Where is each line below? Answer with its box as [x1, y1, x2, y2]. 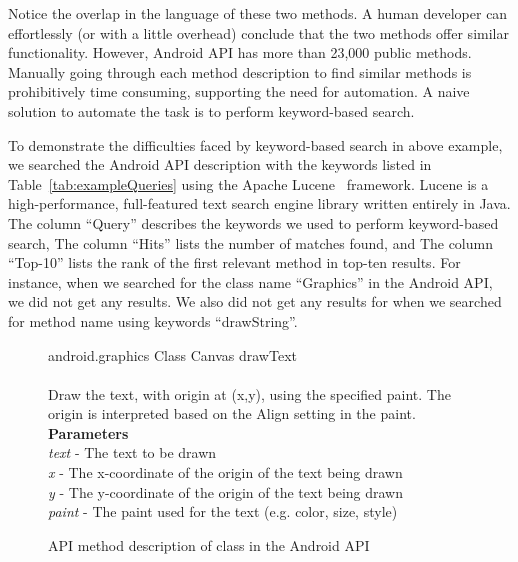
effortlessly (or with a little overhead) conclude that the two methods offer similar [8, 22, 509, 43]
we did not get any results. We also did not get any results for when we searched [8, 291, 502, 312]
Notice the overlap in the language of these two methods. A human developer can [8, 3, 508, 23]
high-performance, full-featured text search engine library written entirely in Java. [8, 193, 511, 214]
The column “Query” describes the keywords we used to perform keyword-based [8, 212, 499, 233]
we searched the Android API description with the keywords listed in [8, 154, 432, 175]
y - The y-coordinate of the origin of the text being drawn [48, 481, 403, 502]
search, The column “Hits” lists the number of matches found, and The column [8, 232, 493, 253]
